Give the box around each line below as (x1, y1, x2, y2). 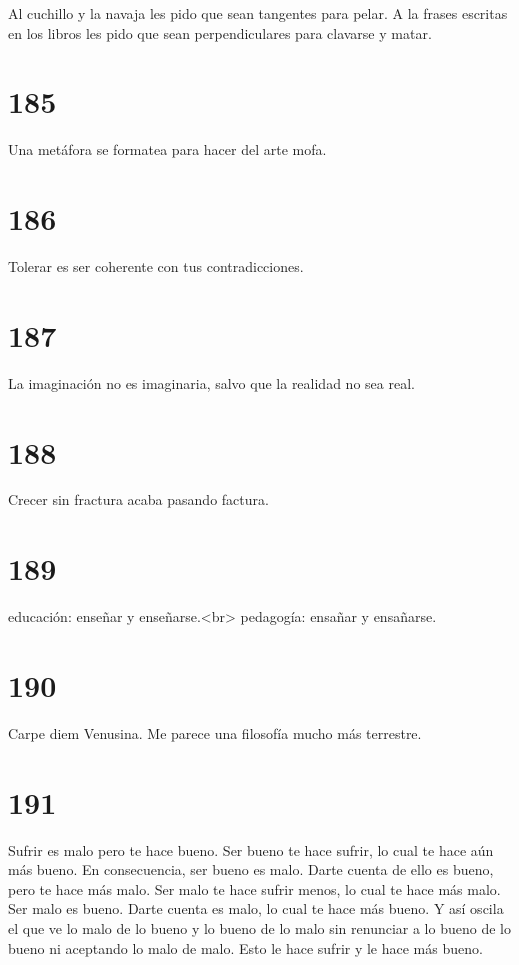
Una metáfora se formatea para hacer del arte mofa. (8, 139, 327, 160)
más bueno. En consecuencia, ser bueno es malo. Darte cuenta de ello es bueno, (8, 859, 494, 880)
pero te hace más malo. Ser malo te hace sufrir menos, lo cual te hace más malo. (8, 878, 501, 899)
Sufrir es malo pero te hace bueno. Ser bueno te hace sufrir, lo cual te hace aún (8, 839, 494, 860)
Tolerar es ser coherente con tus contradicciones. (8, 256, 304, 277)
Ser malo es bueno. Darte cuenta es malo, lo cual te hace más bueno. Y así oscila (8, 898, 504, 919)
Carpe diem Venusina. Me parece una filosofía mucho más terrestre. (8, 722, 422, 743)
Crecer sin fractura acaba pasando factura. (8, 489, 269, 510)
